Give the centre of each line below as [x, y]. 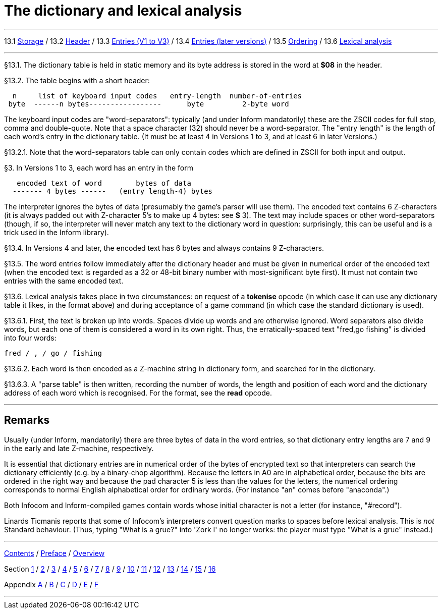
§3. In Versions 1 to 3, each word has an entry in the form [99, 168]
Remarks [27, 420]
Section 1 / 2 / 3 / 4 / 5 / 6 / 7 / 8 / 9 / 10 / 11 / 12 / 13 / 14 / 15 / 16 [110, 569]
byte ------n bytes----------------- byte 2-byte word [149, 104]
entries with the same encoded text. [64, 281]
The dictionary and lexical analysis [123, 11]
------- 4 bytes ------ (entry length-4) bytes [113, 191]
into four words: [30, 338]
